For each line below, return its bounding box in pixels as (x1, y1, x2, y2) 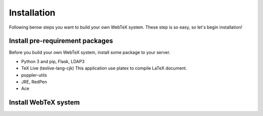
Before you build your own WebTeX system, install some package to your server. (9, 50, 170, 55)
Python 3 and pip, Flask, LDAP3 (21, 58, 85, 64)
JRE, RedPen (21, 79, 47, 85)
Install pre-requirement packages (9, 37, 113, 45)
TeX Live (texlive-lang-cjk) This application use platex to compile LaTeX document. (21, 66, 188, 71)
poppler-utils (21, 72, 47, 78)
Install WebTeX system (9, 99, 80, 107)
